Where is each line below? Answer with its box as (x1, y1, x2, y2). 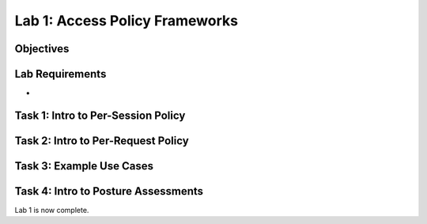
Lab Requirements (14, 67, 107, 81)
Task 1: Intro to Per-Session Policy (14, 108, 186, 122)
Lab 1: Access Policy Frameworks (14, 12, 239, 29)
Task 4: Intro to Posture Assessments (14, 184, 204, 198)
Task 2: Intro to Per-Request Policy (14, 134, 189, 147)
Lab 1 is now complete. (14, 206, 89, 215)
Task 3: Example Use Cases (14, 159, 154, 173)
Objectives (14, 42, 70, 55)
